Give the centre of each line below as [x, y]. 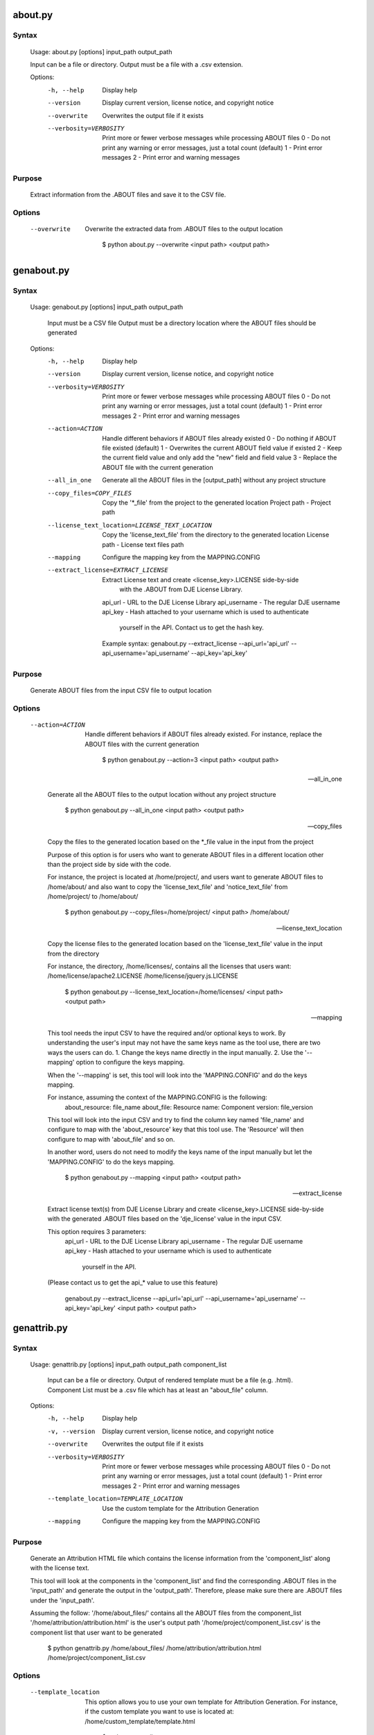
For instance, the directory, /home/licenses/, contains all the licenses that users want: [169, 966]
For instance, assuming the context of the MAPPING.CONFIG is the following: [158, 1097]
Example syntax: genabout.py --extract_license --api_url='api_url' [196, 643]
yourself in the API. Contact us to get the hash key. [192, 627]
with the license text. [60, 1568]
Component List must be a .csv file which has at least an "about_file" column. [158, 1390]
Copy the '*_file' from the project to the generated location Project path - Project [217, 502]
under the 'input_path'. [62, 1600]
